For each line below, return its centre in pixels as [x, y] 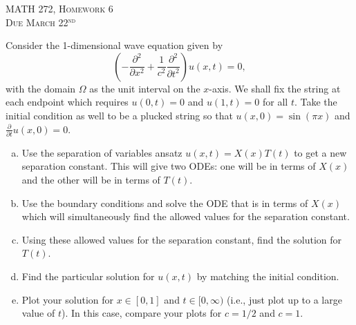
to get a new [320, 152]
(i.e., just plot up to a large [284, 299]
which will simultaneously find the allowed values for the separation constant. [186, 216]
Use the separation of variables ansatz [102, 152]
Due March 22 [37, 22]
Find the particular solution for [88, 276]
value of [38, 313]
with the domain [41, 88]
